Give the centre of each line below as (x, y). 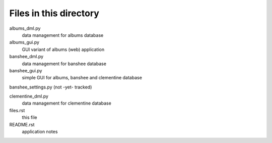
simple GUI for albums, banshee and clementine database (82, 78)
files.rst (17, 110)
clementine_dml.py (29, 97)
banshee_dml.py (26, 57)
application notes (40, 132)
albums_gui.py (24, 42)
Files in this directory (54, 13)
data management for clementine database (67, 103)
